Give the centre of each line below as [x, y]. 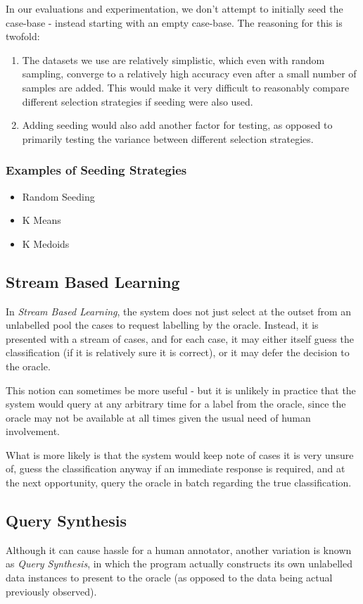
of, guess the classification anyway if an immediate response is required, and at [176, 468]
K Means [42, 220]
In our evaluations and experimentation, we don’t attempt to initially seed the [174, 8]
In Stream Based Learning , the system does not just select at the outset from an [179, 311]
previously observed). [51, 591]
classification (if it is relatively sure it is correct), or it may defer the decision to [178, 352]
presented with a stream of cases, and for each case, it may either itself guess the [180, 338]
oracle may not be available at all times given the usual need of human [158, 417]
